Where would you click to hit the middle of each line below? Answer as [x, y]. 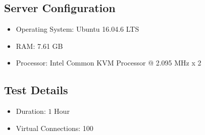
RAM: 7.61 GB [39, 46]
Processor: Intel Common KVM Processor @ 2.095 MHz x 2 [109, 63]
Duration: [31, 111]
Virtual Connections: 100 [55, 128]
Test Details [36, 90]
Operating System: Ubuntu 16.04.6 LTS [78, 29]
